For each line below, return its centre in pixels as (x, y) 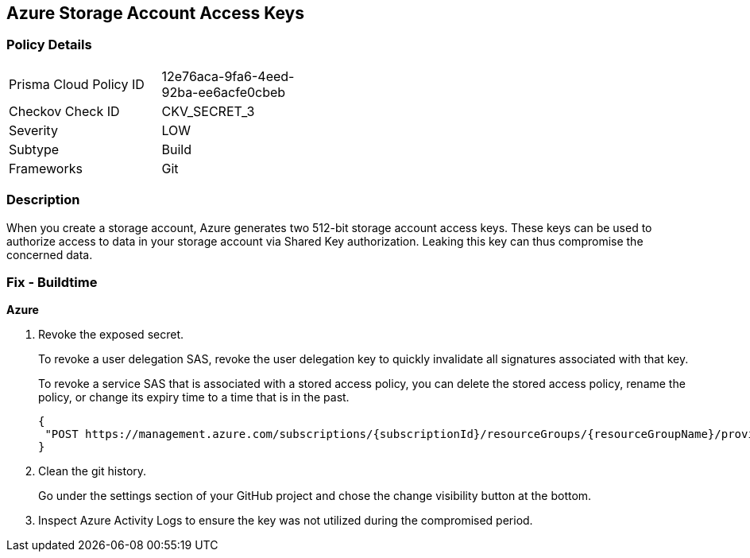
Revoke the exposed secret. (111, 335)
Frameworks (46, 168)
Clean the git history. (93, 471)
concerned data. (50, 254)
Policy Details (49, 45)
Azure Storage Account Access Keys (155, 13)
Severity (33, 130)
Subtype (34, 149)
